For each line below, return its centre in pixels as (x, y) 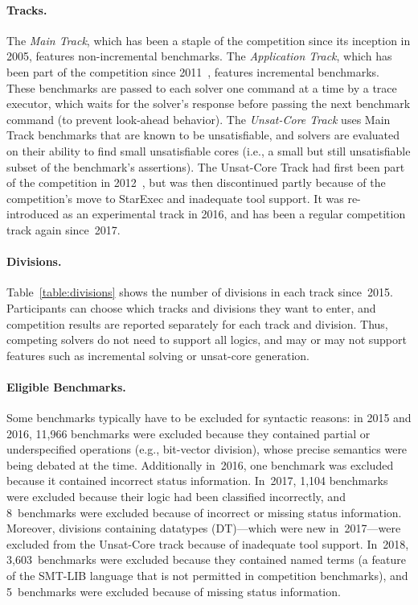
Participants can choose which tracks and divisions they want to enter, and (191, 307)
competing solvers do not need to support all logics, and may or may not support (207, 340)
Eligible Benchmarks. (66, 386)
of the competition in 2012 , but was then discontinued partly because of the (196, 182)
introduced (33, 214)
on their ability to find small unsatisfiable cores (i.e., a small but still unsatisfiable (209, 150)
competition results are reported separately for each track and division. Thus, (197, 323)
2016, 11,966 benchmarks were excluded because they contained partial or (189, 433)
